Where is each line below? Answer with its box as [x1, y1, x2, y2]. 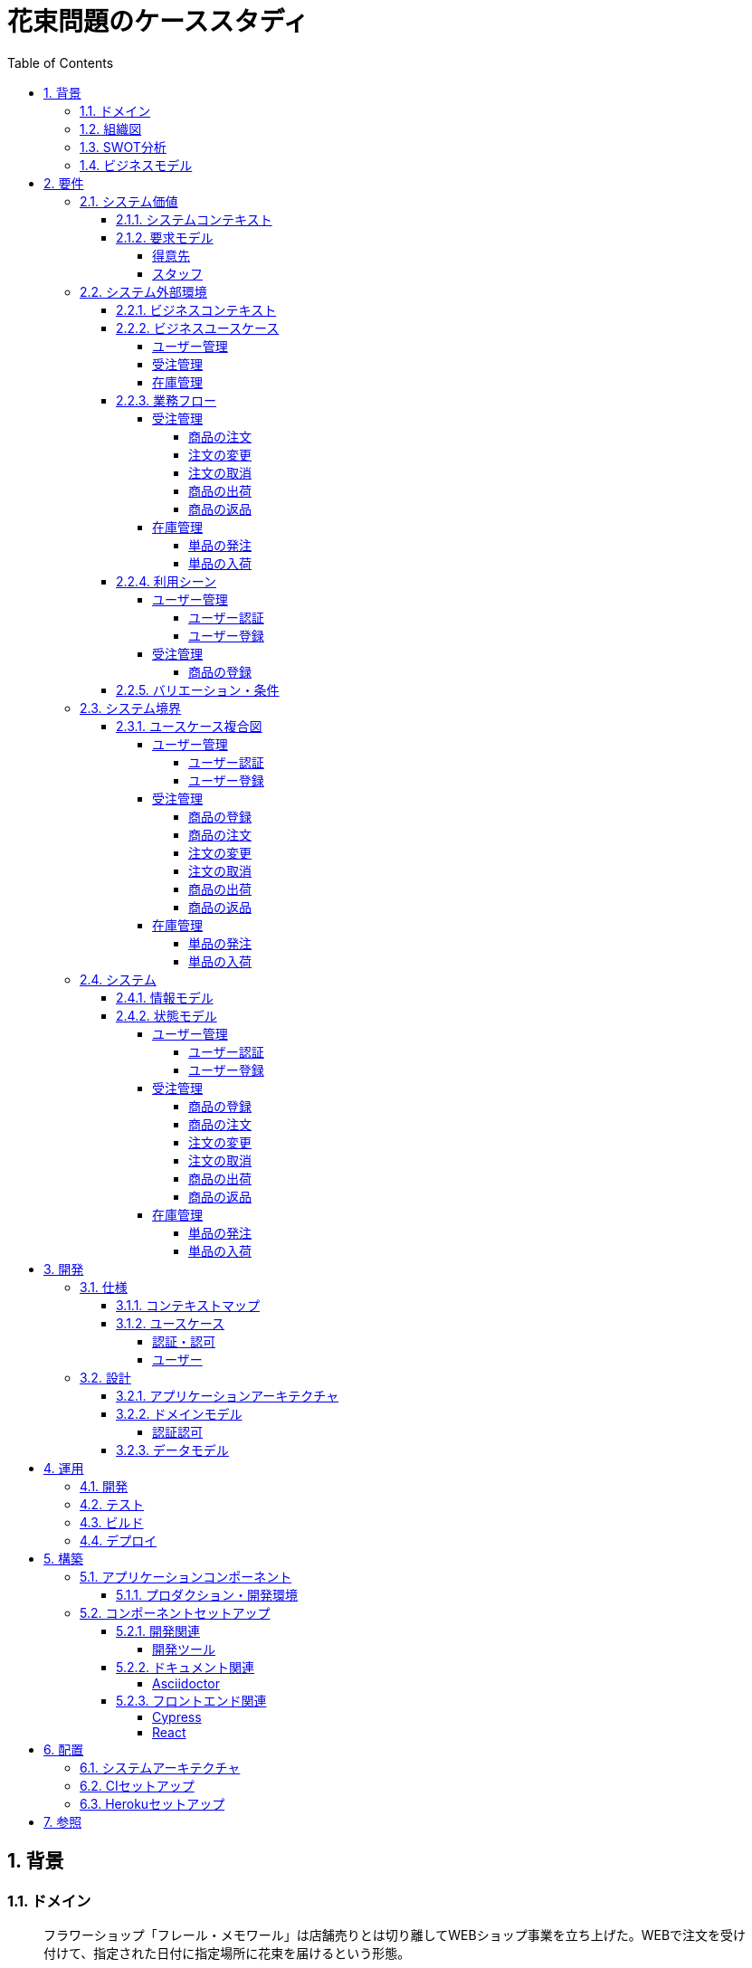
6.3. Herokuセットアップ [80, 1795, 225, 1811]
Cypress [152, 1708, 202, 1725]
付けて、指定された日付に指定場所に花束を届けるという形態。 [43, 1944, 411, 1961]
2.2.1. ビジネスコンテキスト [116, 301, 277, 318]
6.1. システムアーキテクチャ [80, 1759, 241, 1775]
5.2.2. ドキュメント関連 [116, 1659, 255, 1675]
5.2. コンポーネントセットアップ [80, 1604, 271, 1621]
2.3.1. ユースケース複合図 [116, 718, 262, 734]
